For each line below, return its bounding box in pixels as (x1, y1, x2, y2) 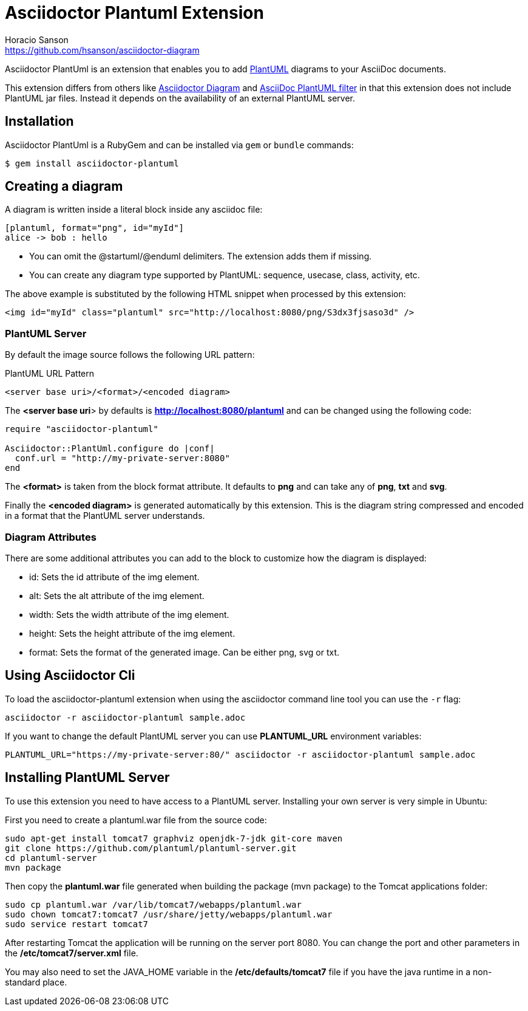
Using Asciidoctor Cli (5, 668, 135, 684)
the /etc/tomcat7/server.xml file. (5, 947, 138, 958)
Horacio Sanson (5, 34, 69, 45)
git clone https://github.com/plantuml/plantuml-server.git (5, 843, 297, 853)
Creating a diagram (5, 179, 123, 194)
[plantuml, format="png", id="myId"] (5, 223, 184, 233)
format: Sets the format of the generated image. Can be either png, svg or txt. (29, 646, 340, 657)
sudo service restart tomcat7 (5, 919, 149, 929)
